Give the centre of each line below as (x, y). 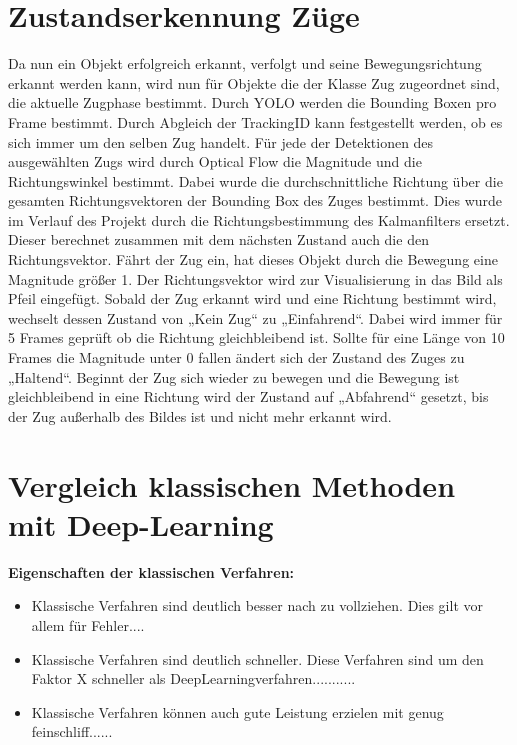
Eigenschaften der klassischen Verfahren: (151, 571)
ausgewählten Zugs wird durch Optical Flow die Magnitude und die (215, 161)
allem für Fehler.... (88, 624)
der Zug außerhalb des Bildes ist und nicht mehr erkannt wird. (200, 415)
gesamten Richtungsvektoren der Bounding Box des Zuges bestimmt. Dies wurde (255, 200)
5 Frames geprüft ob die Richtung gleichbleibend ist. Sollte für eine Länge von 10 (256, 337)
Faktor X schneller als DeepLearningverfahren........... (193, 678)
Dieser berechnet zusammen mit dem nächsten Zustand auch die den (218, 239)
